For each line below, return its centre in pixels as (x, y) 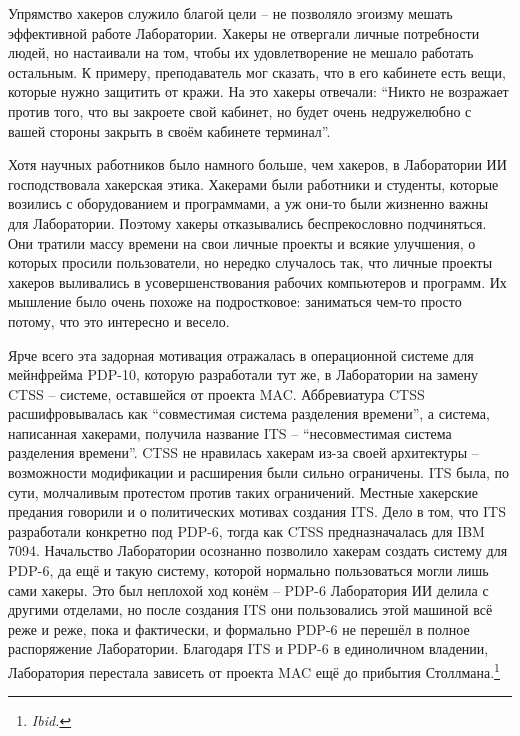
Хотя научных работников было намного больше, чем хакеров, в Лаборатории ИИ (257, 164)
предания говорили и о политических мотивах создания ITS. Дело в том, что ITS (257, 511)
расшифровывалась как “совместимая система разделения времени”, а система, (249, 413)
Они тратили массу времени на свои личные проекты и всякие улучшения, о (242, 242)
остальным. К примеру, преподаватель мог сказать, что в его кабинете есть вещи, (257, 71)
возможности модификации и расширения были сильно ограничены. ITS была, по (259, 472)
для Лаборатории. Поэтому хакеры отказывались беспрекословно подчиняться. (247, 222)
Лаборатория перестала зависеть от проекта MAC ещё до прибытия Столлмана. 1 (254, 670)
